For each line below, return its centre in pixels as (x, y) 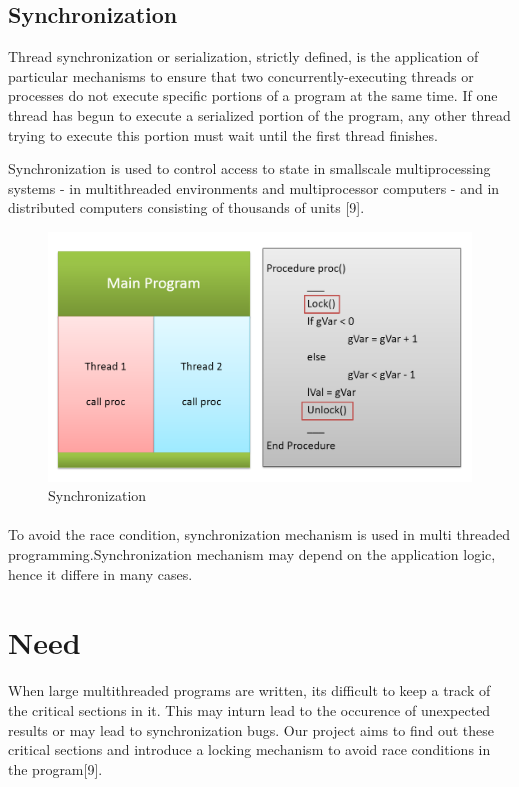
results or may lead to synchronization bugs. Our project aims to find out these (251, 729)
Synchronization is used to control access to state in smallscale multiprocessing (249, 168)
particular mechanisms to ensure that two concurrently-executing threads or (241, 75)
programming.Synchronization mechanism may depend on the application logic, (252, 554)
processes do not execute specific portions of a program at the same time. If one (253, 95)
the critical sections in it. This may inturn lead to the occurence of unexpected (249, 709)
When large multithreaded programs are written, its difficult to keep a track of (249, 690)
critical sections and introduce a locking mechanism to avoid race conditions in (249, 749)
